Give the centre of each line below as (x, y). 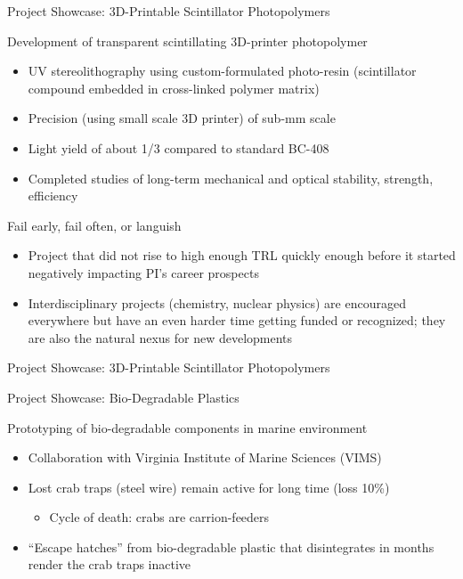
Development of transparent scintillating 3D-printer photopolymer (187, 41)
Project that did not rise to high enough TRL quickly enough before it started (242, 255)
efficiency (53, 196)
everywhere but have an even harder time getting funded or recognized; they (237, 320)
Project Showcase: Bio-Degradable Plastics (123, 397)
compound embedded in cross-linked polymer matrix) (174, 88)
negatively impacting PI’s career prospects (143, 272)
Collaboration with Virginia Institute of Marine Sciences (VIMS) (205, 457)
